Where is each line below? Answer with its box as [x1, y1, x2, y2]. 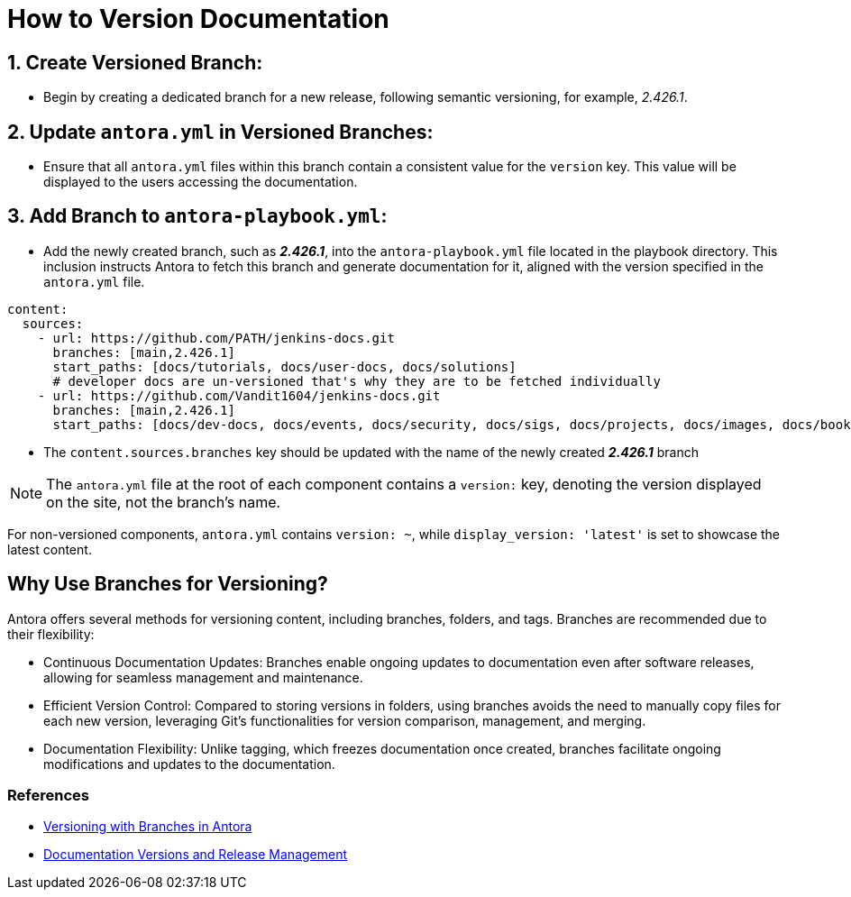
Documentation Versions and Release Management [43, 847, 348, 863]
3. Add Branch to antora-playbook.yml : [7, 205, 388, 228]
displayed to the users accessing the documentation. [43, 174, 358, 190]
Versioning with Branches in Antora [43, 819, 252, 835]
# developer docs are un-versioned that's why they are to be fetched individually [52, 373, 661, 389]
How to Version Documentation [7, 4, 389, 34]
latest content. [7, 541, 92, 557]
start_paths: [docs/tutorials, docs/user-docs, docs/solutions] [52, 359, 517, 374]
